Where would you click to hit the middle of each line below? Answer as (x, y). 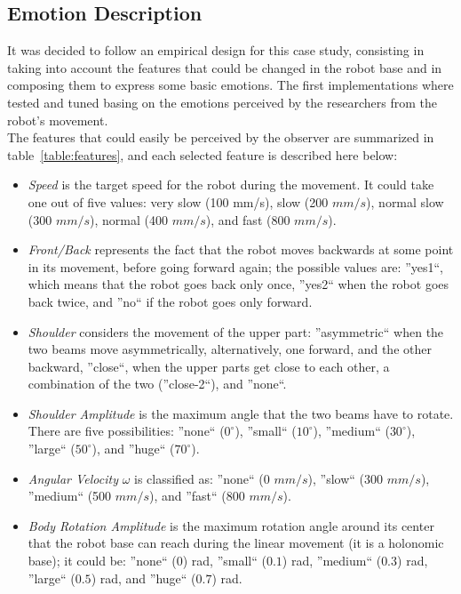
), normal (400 (129, 219)
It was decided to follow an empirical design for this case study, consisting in (216, 50)
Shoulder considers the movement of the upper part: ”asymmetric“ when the (236, 331)
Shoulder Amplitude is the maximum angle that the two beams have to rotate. (241, 413)
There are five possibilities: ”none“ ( (126, 431)
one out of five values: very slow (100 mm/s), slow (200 (178, 201)
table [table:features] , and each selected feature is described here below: (203, 154)
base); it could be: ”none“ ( (102, 561)
